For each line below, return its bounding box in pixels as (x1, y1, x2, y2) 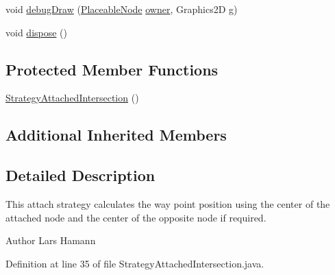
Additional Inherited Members (5, 124, 227, 145)
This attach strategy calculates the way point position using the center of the (5, 196, 330, 211)
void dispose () (5, 25, 68, 39)
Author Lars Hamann (5, 233, 96, 248)
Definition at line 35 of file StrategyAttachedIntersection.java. (5, 256, 264, 270)
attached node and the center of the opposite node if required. (5, 210, 266, 224)
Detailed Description (5, 165, 156, 186)
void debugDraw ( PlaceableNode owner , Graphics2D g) (5, 2, 238, 16)
